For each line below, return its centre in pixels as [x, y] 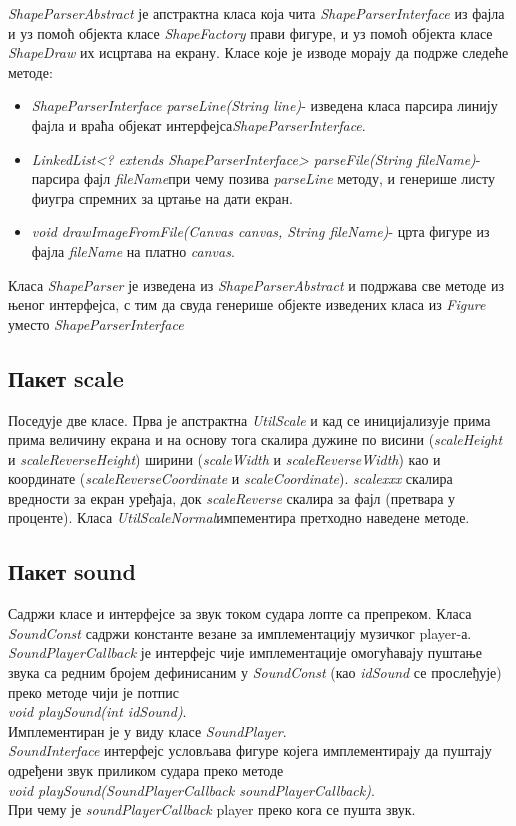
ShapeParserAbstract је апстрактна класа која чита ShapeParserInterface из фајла [256, 13]
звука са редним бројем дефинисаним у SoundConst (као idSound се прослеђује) [255, 672]
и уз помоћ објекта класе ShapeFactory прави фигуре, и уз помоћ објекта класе [250, 32]
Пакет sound [72, 571]
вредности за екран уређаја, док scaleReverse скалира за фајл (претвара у [232, 497]
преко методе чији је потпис [94, 691]
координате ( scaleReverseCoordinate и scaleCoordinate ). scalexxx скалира [230, 478]
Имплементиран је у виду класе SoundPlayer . [147, 730]
